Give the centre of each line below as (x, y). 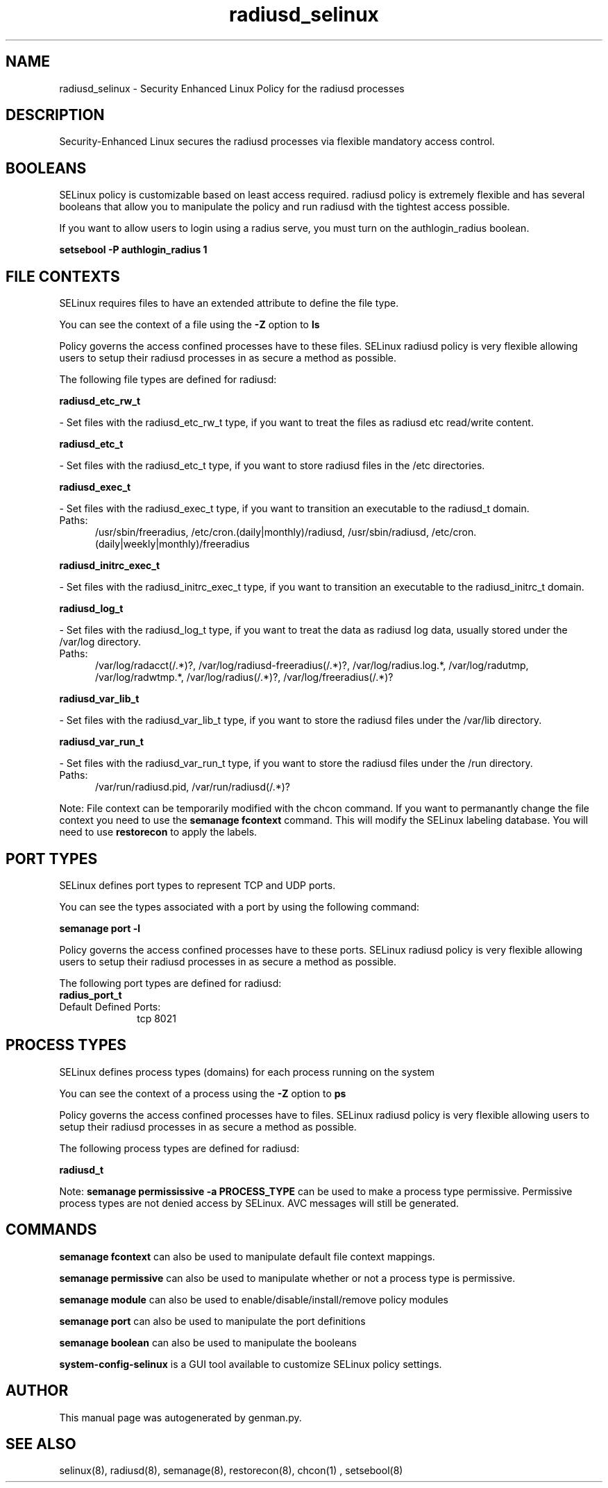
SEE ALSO (41, 1444)
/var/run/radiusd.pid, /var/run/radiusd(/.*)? (193, 787)
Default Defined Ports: (110, 1006)
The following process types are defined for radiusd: (179, 1148)
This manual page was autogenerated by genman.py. (180, 1417)
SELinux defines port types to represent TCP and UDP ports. (197, 885)
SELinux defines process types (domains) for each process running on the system (247, 1072)
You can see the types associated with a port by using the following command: (239, 906)
